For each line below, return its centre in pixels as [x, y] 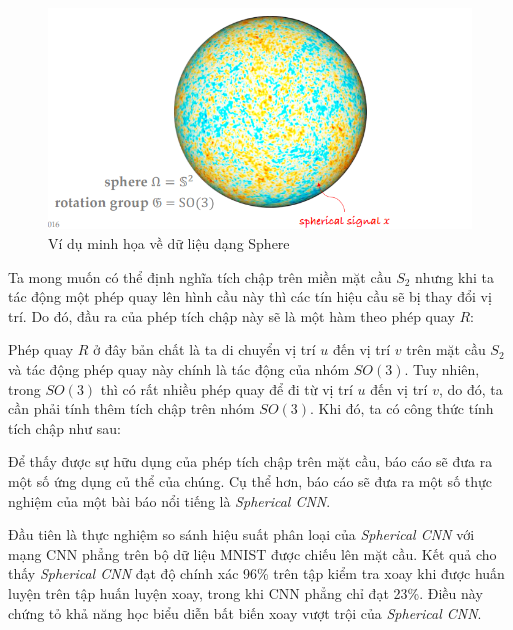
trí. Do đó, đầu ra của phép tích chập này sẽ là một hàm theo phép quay [231, 315]
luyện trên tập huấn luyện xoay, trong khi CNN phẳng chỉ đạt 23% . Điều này [245, 592]
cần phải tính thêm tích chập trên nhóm [131, 408]
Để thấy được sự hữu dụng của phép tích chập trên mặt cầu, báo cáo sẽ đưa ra [250, 461]
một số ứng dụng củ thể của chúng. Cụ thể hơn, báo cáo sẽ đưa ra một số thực [250, 481]
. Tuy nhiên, [442, 369]
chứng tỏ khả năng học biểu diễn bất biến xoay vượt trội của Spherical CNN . [245, 612]
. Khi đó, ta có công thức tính [402, 408]
